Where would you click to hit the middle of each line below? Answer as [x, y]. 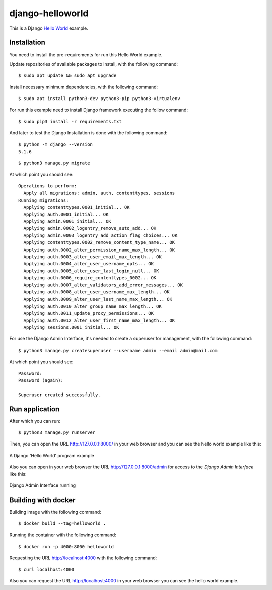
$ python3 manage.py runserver [57, 432]
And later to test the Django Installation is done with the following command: [88, 133]
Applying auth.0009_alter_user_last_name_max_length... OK [98, 299]
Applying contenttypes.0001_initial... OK [77, 207]
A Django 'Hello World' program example [52, 455]
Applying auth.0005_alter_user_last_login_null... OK [91, 271]
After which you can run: [35, 421]
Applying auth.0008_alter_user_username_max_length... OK [96, 292]
